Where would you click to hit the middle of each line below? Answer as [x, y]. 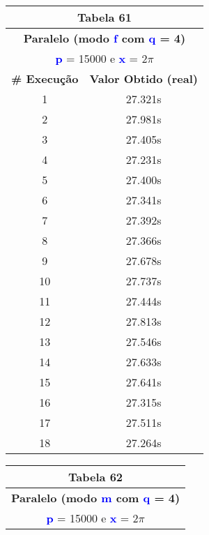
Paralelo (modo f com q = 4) [104, 38]
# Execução [45, 78]
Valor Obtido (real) [144, 78]
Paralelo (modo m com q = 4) [96, 498]
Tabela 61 [104, 17]
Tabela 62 [96, 477]
